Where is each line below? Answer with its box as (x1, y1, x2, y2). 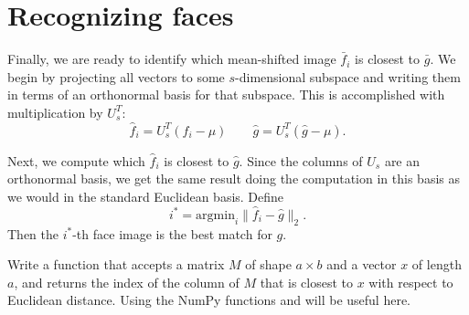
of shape (245, 255, 292, 274)
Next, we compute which (7, 151, 145, 170)
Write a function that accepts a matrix (7, 255, 225, 274)
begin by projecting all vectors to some (7, 67, 225, 86)
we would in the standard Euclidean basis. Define (7, 186, 284, 205)
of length (411, 255, 462, 274)
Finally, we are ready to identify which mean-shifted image (7, 49, 336, 68)
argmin (196, 208, 235, 222)
